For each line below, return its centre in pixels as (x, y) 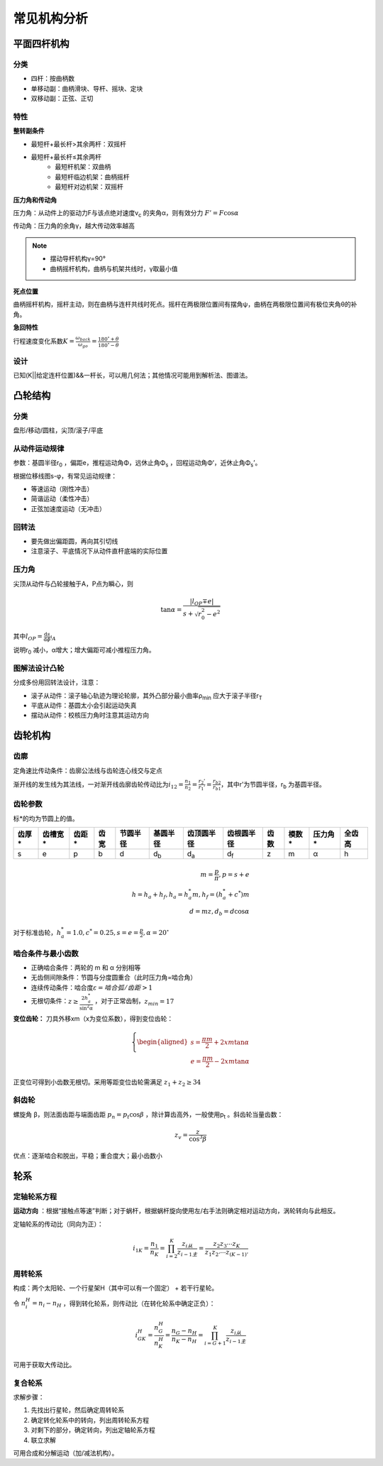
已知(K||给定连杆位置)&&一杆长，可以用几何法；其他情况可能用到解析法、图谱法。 (132, 376)
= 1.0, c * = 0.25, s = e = (102, 932)
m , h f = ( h (208, 895)
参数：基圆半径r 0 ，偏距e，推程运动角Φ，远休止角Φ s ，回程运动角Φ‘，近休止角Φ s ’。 (137, 464)
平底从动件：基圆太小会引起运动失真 (84, 706)
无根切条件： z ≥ (55, 1001)
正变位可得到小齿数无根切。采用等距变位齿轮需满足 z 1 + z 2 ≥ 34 (107, 1083)
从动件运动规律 (39, 449)
